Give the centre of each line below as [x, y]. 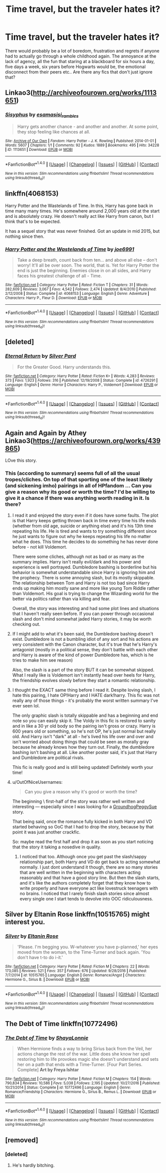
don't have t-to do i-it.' [40, 958]
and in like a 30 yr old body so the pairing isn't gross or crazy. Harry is [84, 726]
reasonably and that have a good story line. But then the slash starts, [90, 878]
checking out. [26, 624]
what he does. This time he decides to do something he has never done [85, 542]
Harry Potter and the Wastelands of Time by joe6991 [70, 249]
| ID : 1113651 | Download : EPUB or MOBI [39, 149]
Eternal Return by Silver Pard [41, 356]
